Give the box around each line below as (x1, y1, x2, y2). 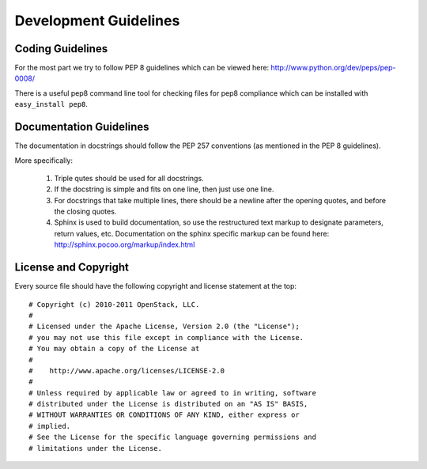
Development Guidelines (14, 12, 180, 29)
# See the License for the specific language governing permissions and (28, 433, 316, 442)
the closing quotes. (54, 206, 117, 217)
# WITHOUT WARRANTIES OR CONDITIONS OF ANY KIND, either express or (28, 410, 300, 419)
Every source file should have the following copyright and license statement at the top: (14, 282, 297, 291)
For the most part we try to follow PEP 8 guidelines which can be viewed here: (14, 63, 270, 73)
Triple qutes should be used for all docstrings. (54, 173, 205, 183)
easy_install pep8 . (14, 100, 89, 109)
